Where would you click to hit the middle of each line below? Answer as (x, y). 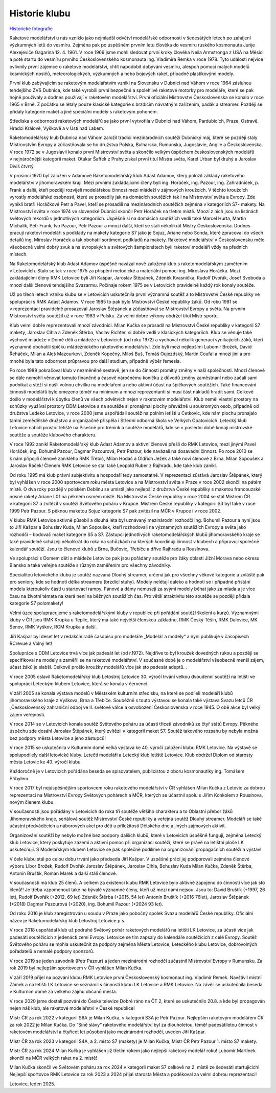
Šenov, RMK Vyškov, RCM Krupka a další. (53, 627)
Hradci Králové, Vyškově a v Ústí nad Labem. (57, 128)
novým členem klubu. (32, 802)
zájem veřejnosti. (27, 714)
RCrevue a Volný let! (31, 643)
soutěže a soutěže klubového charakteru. (53, 435)
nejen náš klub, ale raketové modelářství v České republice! (72, 1008)
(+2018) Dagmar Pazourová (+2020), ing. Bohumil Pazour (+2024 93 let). (86, 904)
